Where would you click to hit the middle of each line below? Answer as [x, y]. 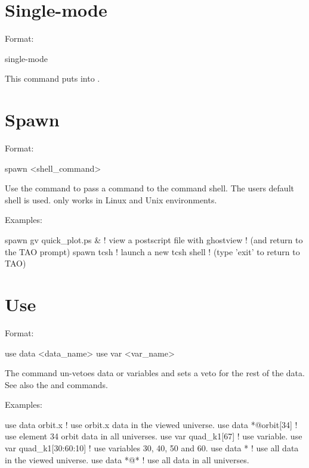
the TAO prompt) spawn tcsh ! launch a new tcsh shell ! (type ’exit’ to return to [152, 251]
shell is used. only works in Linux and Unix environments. [111, 199]
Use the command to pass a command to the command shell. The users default [149, 188]
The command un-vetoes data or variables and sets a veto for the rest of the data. [155, 373]
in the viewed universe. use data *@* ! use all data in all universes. [127, 459]
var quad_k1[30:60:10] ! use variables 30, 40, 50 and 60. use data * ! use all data [152, 448]
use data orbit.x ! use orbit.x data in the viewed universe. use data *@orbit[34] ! [151, 424]
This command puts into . [52, 78]
